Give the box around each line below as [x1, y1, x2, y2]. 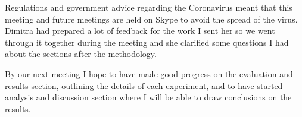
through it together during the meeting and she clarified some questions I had [5, 36, 289, 48]
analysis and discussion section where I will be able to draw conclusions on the [5, 91, 292, 103]
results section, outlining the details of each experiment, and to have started [5, 79, 283, 91]
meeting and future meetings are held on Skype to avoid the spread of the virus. [5, 12, 298, 25]
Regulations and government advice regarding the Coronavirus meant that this [5, 1, 292, 13]
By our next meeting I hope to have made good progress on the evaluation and [5, 67, 293, 80]
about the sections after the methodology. [5, 48, 157, 60]
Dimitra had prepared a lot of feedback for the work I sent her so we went [5, 24, 275, 37]
